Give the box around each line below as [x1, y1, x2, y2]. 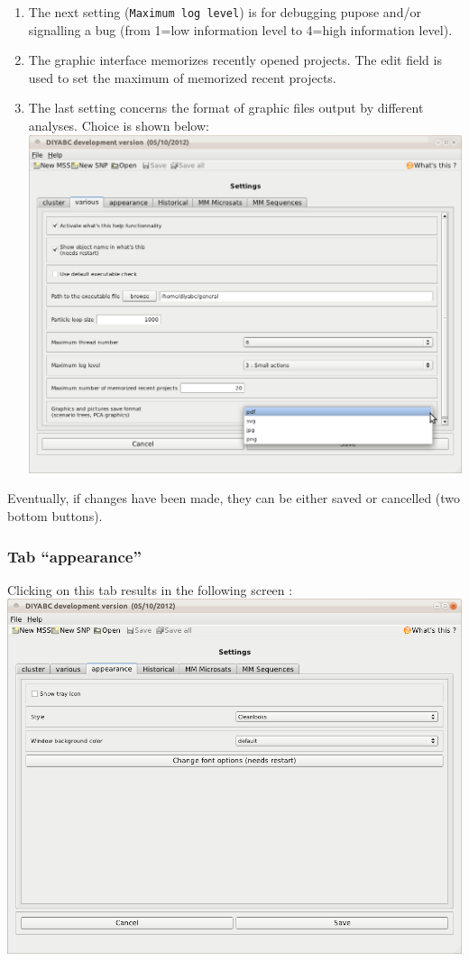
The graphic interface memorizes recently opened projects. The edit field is [28, 50, 442, 69]
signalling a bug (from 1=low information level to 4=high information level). [28, 20, 453, 39]
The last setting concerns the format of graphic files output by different [28, 98, 424, 117]
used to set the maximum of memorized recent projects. [28, 68, 336, 87]
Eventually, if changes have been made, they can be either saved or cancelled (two [7, 489, 461, 508]
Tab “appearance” [7, 545, 142, 567]
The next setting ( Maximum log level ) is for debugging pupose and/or [28, 3, 421, 21]
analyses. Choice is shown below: [28, 116, 209, 135]
